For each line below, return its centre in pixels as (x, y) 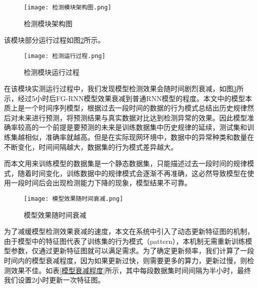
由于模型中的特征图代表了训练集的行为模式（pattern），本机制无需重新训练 (125, 241)
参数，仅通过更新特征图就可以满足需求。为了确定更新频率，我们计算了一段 (132, 251)
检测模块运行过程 (52, 72)
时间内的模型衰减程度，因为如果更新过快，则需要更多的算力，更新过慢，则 (126, 260)
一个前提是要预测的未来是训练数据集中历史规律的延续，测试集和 (143, 127)
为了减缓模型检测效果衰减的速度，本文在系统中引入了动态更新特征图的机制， (129, 231)
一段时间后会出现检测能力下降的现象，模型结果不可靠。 (101, 183)
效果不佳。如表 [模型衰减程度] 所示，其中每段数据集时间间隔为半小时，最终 (131, 270)
